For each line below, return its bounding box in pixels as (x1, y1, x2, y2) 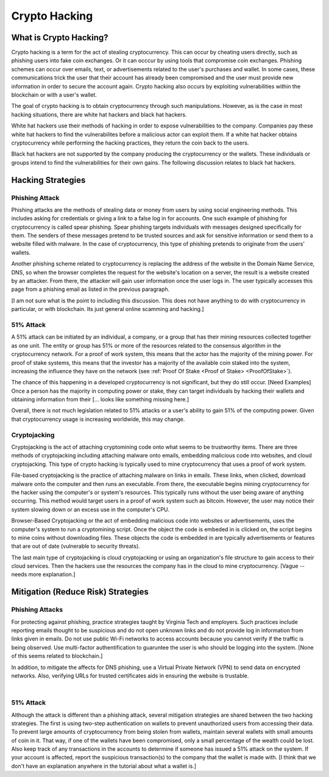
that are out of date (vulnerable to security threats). (11, 543, 140, 550)
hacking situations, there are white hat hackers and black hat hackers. (11, 110, 187, 118)
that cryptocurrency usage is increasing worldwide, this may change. (11, 415, 185, 423)
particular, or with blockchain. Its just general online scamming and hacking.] (11, 306, 204, 313)
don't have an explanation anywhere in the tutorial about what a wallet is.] (11, 762, 196, 770)
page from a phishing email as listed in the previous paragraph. (11, 285, 170, 293)
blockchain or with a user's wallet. (11, 91, 97, 99)
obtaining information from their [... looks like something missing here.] (11, 396, 189, 403)
